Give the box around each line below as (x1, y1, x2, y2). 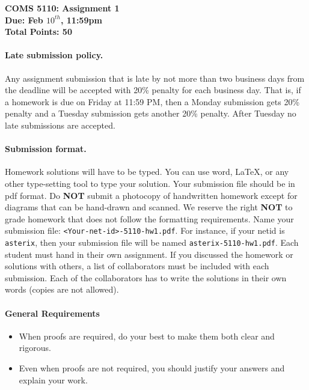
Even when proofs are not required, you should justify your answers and (19, 361, 285, 374)
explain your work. (19, 373, 88, 386)
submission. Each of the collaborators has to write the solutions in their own (5, 271, 287, 284)
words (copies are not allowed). (5, 283, 119, 296)
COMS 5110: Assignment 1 (5, 2, 120, 14)
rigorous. (19, 341, 51, 354)
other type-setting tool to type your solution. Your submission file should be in (5, 177, 295, 189)
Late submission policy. (5, 49, 103, 61)
